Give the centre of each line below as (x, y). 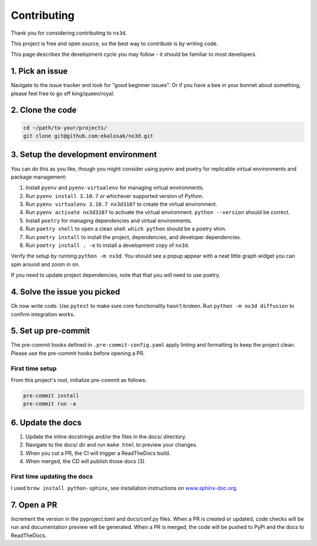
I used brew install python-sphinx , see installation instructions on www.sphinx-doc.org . (124, 488)
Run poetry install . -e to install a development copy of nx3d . (108, 245)
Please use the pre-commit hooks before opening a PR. (78, 353)
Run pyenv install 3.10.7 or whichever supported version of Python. (114, 196)
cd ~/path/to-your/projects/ (65, 128)
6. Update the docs (46, 422)
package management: (39, 177)
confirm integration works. (43, 314)
